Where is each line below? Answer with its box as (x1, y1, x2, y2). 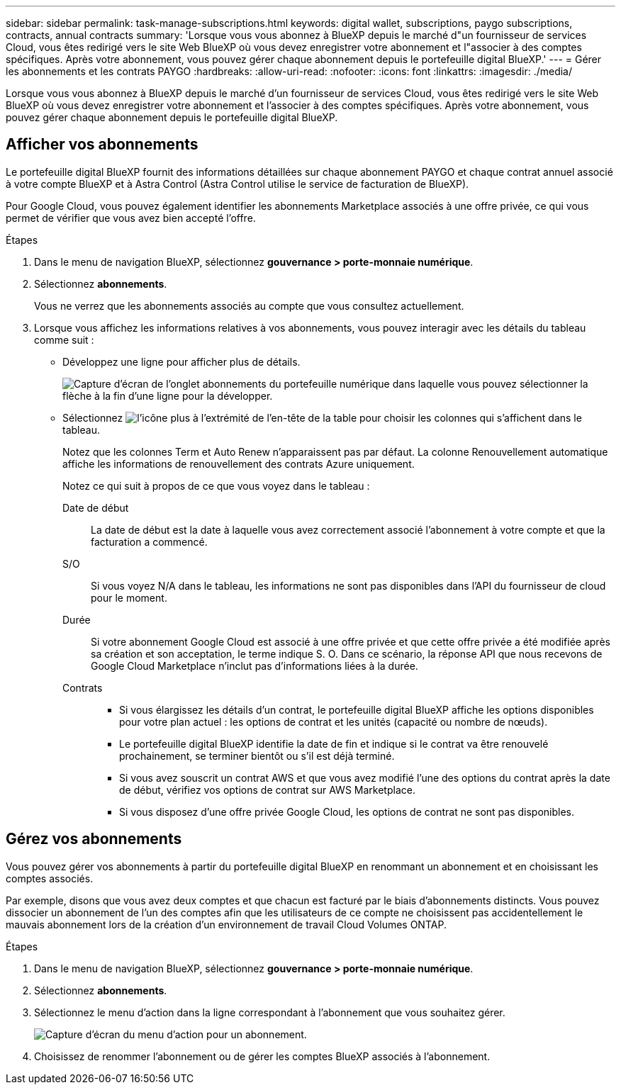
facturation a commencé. (91, 535, 208, 548)
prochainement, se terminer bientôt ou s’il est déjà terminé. (119, 749, 395, 762)
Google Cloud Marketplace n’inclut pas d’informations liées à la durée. (91, 659, 418, 672)
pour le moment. (91, 591, 167, 604)
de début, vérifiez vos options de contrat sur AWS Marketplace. (119, 783, 415, 796)
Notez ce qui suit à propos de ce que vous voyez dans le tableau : (62, 479, 370, 492)
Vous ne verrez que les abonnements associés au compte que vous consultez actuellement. (34, 299, 464, 312)
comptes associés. (6, 872, 94, 884)
